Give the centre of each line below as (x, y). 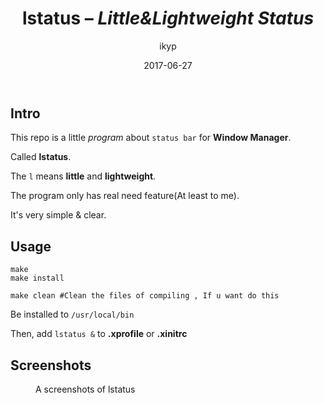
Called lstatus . (41, 157)
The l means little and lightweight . (83, 176)
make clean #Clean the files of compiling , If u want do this (145, 296)
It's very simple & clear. (58, 215)
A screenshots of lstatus (85, 389)
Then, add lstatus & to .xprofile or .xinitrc (99, 334)
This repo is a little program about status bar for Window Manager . (151, 138)
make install (37, 278)
